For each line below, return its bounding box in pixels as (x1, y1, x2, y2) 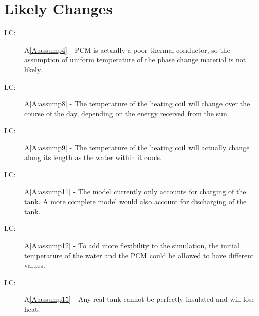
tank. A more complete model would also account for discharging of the (24, 196, 247, 207)
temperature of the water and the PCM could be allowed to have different (24, 250, 254, 260)
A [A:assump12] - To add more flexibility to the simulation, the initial (24, 240, 239, 251)
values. (24, 260, 45, 270)
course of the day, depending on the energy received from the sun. (24, 108, 229, 118)
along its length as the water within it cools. (24, 152, 162, 163)
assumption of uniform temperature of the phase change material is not (24, 54, 246, 65)
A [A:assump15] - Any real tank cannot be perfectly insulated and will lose (24, 294, 255, 304)
